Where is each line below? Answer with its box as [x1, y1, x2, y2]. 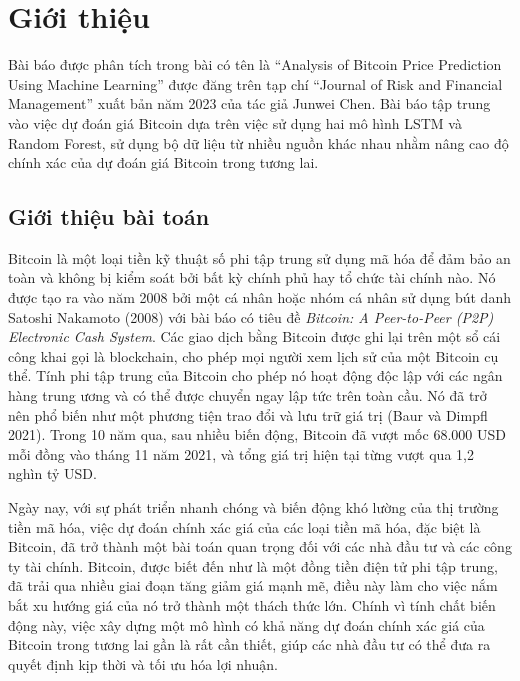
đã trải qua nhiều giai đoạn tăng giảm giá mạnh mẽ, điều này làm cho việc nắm [8, 575, 498, 596]
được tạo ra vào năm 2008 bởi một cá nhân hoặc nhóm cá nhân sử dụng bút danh [8, 287, 511, 308]
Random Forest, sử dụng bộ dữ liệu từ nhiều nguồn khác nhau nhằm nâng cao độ [8, 132, 509, 153]
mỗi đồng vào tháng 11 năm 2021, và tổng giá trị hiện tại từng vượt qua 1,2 [8, 443, 474, 464]
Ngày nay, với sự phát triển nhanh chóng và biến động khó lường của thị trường [8, 497, 499, 518]
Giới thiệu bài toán [8, 201, 210, 232]
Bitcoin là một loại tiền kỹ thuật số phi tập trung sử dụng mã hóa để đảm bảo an [8, 247, 511, 268]
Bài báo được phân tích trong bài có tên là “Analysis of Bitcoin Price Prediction [8, 54, 502, 75]
